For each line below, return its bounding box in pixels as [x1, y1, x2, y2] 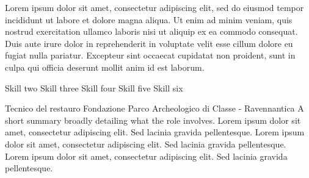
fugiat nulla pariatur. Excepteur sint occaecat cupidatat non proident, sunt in [5, 49, 296, 62]
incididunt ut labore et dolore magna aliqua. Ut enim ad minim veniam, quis [5, 13, 293, 26]
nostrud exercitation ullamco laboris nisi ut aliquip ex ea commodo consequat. [5, 25, 298, 38]
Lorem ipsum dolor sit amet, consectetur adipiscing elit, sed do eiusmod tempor [5, 1, 304, 13]
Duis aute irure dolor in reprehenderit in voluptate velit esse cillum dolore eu [5, 37, 293, 49]
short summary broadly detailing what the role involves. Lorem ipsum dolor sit [5, 113, 301, 126]
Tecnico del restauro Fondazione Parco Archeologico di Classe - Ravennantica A [5, 102, 304, 115]
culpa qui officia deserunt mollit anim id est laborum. [5, 60, 205, 73]
